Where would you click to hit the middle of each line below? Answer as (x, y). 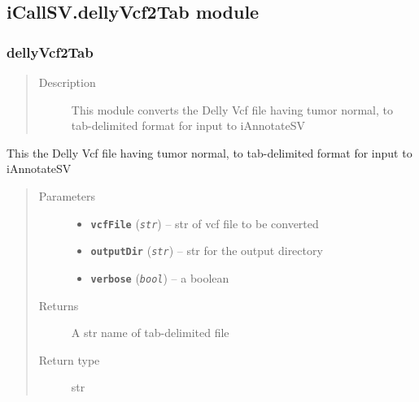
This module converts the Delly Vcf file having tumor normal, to (232, 109)
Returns (59, 305)
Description (67, 82)
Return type (69, 359)
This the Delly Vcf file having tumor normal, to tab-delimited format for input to (209, 152)
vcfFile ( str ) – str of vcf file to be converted (205, 223)
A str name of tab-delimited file (150, 333)
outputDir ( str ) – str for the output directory (207, 251)
